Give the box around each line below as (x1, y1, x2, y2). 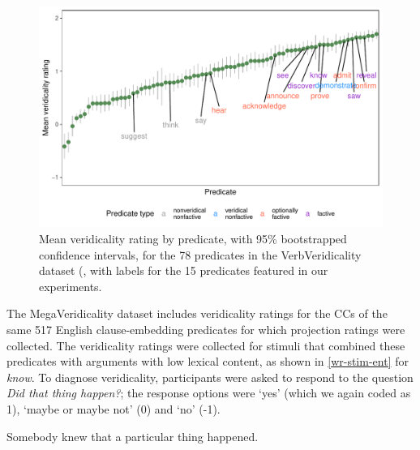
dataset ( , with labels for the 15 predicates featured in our (39, 262, 328, 279)
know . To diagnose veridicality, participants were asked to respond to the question (6, 368, 414, 385)
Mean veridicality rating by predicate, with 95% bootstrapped (39, 230, 347, 247)
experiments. (39, 277, 102, 294)
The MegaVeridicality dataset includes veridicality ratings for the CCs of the (6, 305, 388, 322)
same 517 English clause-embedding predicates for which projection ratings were (6, 321, 405, 338)
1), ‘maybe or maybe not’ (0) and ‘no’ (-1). (6, 400, 221, 417)
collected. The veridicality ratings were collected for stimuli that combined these (6, 336, 405, 354)
